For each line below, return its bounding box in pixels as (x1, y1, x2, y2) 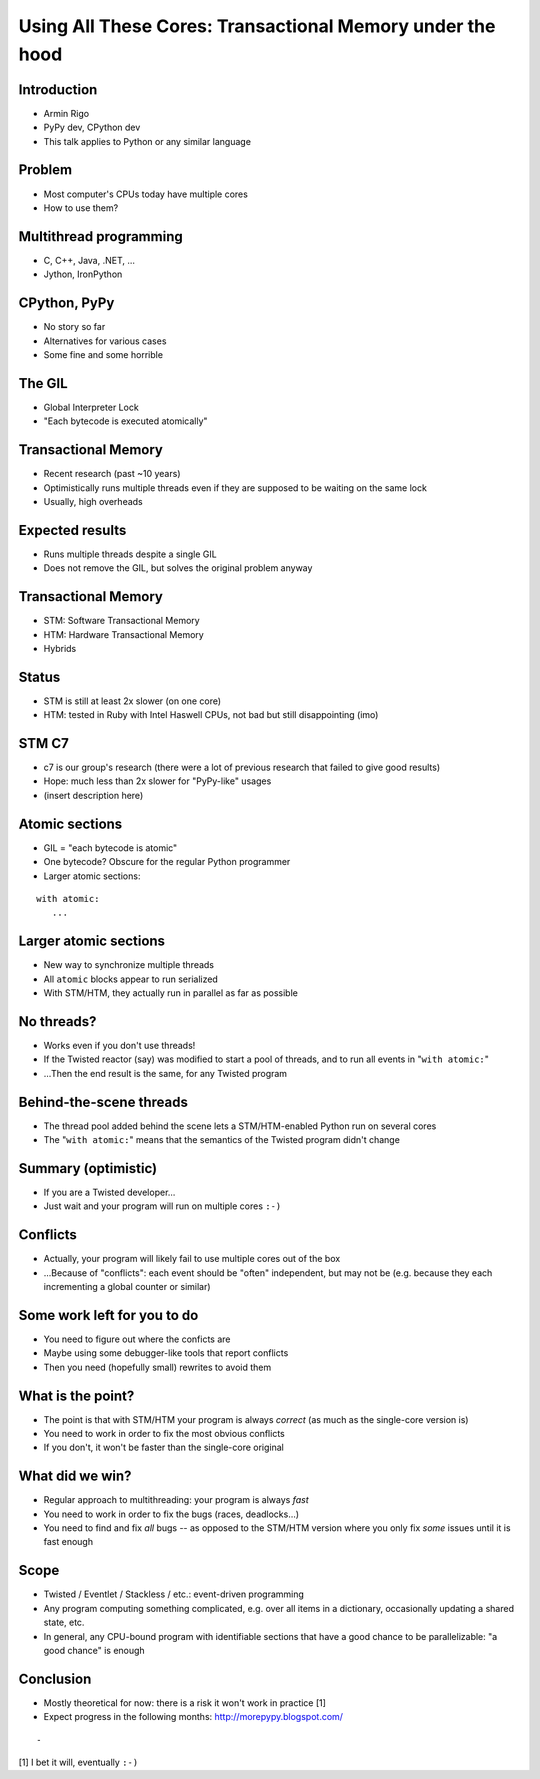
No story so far (43, 321, 106, 333)
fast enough (43, 1536, 94, 1548)
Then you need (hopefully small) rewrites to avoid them (43, 1361, 272, 1373)
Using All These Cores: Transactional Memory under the (18, 15, 496, 37)
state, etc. (43, 1616, 85, 1629)
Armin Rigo (43, 107, 90, 119)
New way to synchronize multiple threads (43, 959, 215, 971)
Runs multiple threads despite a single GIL (43, 548, 217, 560)
